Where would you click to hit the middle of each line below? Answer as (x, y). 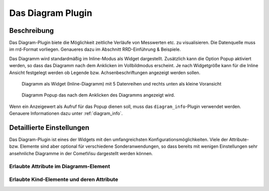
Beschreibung (32, 31)
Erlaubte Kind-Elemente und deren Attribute (64, 180)
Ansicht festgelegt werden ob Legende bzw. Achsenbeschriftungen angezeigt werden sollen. (105, 73)
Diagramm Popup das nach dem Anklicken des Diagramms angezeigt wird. (98, 95)
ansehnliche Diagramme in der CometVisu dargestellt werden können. (81, 153)
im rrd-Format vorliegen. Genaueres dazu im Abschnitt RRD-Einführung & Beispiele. (95, 49)
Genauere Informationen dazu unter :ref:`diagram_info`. (66, 113)
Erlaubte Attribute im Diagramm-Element (60, 166)
